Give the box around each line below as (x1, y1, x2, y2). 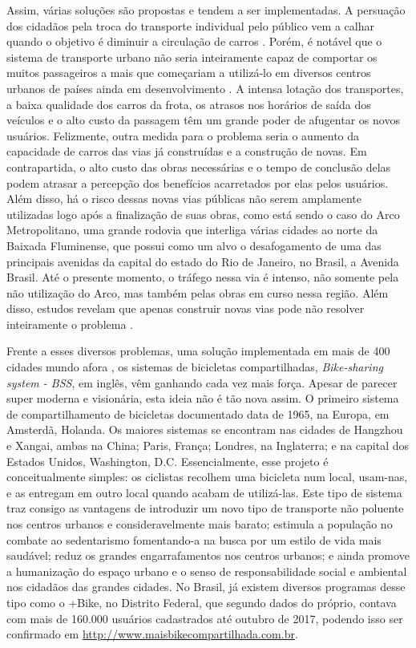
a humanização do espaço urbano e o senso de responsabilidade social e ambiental (6, 562, 407, 579)
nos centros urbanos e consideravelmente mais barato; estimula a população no (6, 516, 393, 532)
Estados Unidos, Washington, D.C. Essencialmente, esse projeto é (6, 452, 329, 469)
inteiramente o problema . (6, 315, 133, 332)
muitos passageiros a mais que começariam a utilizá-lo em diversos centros (6, 64, 371, 81)
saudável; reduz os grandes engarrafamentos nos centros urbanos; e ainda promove (6, 547, 410, 564)
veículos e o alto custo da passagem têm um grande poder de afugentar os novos (6, 111, 400, 128)
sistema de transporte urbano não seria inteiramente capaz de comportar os (6, 48, 378, 65)
